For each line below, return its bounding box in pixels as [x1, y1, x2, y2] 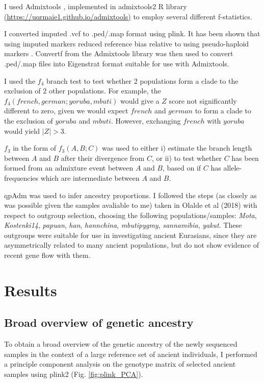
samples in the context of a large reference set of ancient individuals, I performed [4, 348, 257, 359]
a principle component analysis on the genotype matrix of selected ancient [4, 358, 236, 369]
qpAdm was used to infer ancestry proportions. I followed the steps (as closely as [4, 189, 257, 200]
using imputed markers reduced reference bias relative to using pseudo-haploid [4, 38, 249, 49]
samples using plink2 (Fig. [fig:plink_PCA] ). [4, 369, 143, 379]
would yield [4, 125, 40, 136]
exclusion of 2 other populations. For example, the [4, 85, 161, 96]
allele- [223, 162, 242, 173]
